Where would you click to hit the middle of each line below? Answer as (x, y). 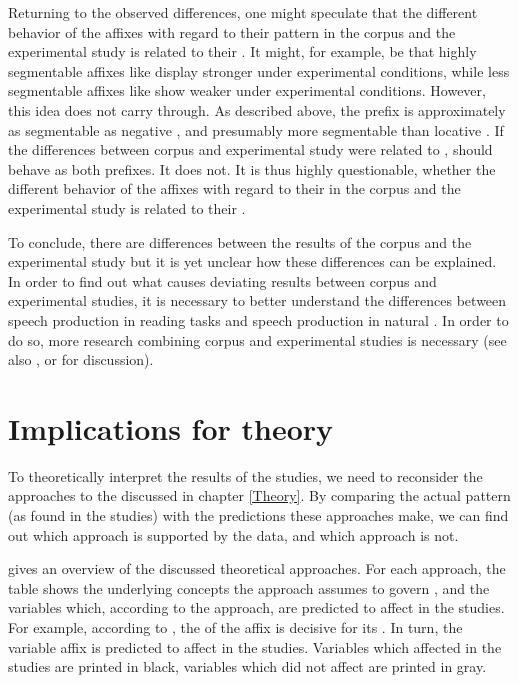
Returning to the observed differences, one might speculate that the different (243, 12)
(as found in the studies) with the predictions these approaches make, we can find (258, 515)
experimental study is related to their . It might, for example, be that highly (242, 51)
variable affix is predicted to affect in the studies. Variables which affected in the (255, 646)
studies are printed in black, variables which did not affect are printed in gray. (247, 666)
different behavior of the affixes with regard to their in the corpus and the (234, 188)
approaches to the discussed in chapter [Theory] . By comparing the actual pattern (259, 495)
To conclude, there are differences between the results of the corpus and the (240, 241)
